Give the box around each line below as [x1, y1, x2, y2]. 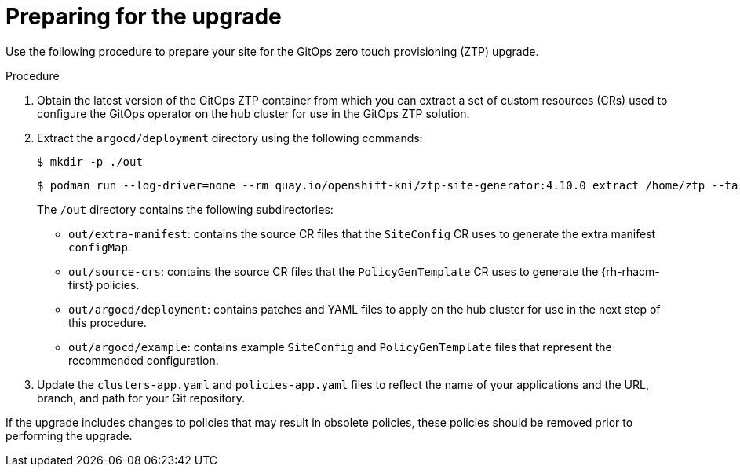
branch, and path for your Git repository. [37, 390, 245, 405]
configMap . [68, 240, 131, 254]
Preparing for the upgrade [5, 3, 282, 30]
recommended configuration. [68, 353, 219, 367]
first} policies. [68, 277, 140, 291]
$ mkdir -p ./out [37, 155, 143, 168]
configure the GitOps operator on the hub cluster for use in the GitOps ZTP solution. [37, 106, 470, 120]
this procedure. [68, 315, 147, 329]
